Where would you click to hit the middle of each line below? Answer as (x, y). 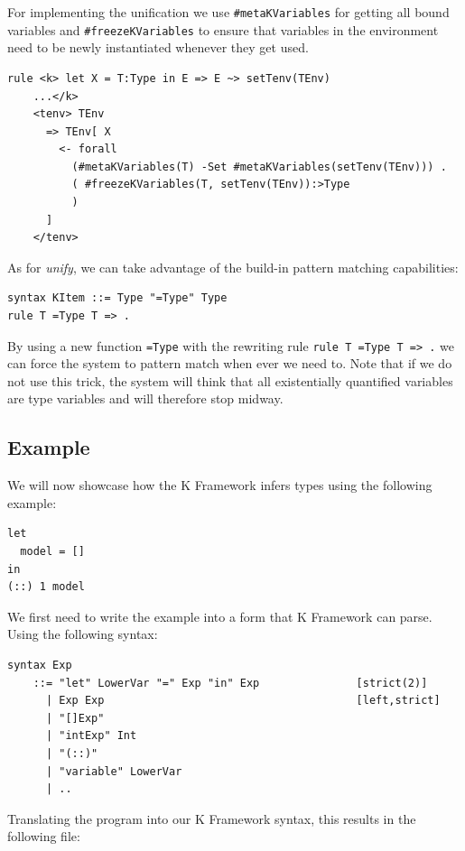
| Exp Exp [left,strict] (243, 701)
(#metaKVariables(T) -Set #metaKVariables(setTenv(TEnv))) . (259, 166)
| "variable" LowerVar (114, 771)
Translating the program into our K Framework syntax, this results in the (212, 818)
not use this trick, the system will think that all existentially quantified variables (230, 380)
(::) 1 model (46, 587)
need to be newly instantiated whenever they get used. (158, 47)
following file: (44, 836)
